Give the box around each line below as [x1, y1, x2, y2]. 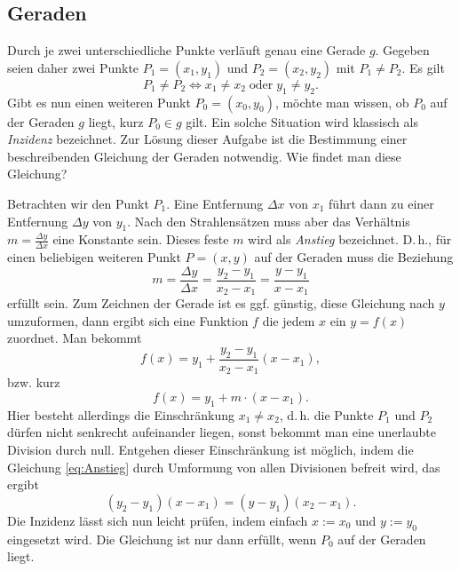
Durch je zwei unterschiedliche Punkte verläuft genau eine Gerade [7, 41, 366, 59]
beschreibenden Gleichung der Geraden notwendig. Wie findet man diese [7, 147, 401, 165]
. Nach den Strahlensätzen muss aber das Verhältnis [127, 211, 410, 230]
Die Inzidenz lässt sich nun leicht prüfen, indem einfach [7, 511, 308, 529]
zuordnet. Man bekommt [7, 329, 142, 347]
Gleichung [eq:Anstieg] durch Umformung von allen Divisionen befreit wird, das [7, 457, 440, 476]
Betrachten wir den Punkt [7, 194, 149, 212]
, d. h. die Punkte [279, 405, 374, 424]
